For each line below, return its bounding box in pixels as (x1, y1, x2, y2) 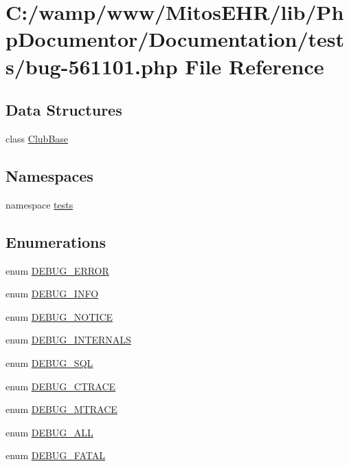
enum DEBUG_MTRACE (5, 402, 117, 416)
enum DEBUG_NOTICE (5, 309, 113, 324)
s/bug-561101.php (5, 52, 178, 80)
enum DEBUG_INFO (5, 286, 99, 301)
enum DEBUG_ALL (5, 425, 93, 439)
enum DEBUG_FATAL (5, 448, 105, 463)
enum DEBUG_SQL (5, 355, 93, 370)
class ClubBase (5, 131, 69, 145)
